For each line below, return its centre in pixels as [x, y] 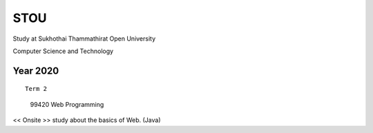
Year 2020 [36, 71]
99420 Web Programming [67, 104]
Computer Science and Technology [63, 51]
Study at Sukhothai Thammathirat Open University [84, 39]
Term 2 [36, 89]
